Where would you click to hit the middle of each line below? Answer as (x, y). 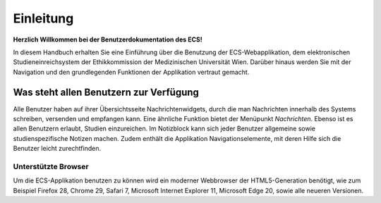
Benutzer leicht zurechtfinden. (57, 149)
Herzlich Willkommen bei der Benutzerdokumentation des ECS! (108, 39)
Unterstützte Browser (51, 166)
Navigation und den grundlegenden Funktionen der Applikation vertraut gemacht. (131, 72)
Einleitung (43, 18)
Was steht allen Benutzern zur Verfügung (106, 92)
